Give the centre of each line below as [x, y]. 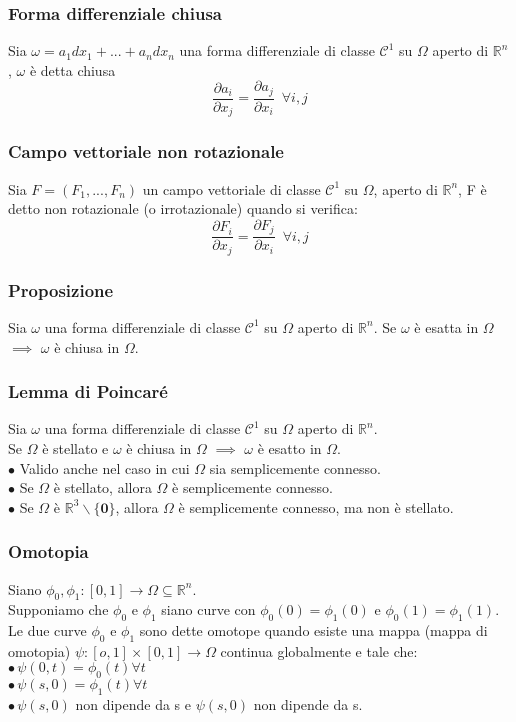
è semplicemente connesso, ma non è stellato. [316, 506]
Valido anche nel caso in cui [104, 467]
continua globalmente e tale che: [319, 650]
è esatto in [289, 447]
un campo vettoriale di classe [231, 188]
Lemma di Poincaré [88, 391]
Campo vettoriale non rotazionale [146, 151]
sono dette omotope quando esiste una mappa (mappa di [313, 630]
